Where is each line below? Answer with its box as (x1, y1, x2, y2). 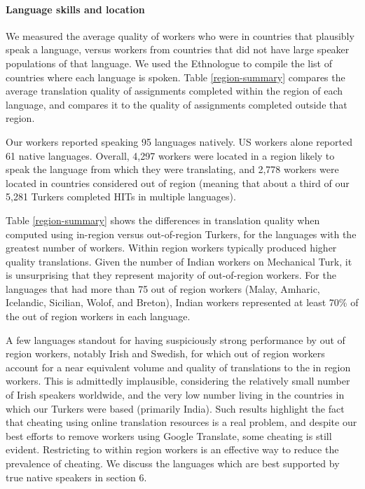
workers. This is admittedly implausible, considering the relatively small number (6, 373, 350, 388)
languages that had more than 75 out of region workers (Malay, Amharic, (6, 281, 320, 296)
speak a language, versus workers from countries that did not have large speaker (6, 42, 350, 57)
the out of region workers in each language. (6, 309, 191, 324)
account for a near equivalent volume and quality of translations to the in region (6, 359, 351, 374)
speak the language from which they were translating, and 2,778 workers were (6, 162, 339, 177)
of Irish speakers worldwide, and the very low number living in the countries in (6, 387, 345, 402)
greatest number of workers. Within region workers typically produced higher (6, 240, 337, 255)
